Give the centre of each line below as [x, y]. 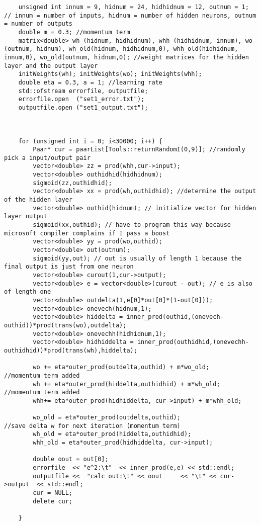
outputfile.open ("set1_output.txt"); [83, 107]
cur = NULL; [53, 493]
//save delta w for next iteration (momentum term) [92, 426]
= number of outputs [38, 24]
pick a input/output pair [47, 158]
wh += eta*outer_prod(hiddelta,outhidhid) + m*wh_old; [126, 384]
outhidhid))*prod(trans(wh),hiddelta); [71, 350]
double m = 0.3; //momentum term [74, 32]
